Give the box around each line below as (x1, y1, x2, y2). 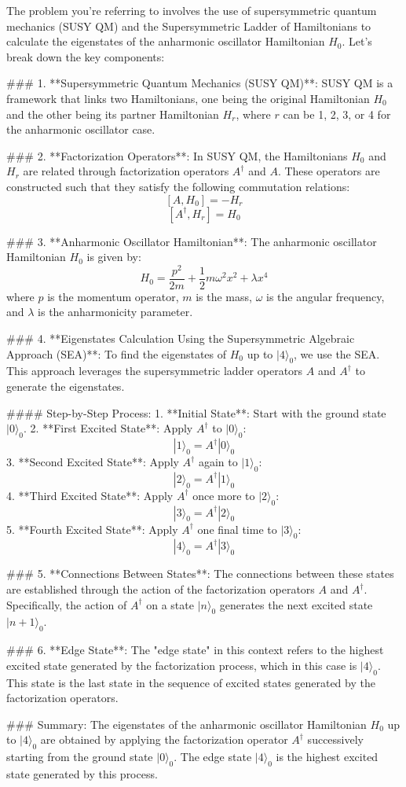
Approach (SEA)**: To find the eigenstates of (6, 345, 227, 362)
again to (198, 454, 238, 470)
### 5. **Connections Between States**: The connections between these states (6, 565, 394, 582)
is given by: (86, 248, 141, 265)
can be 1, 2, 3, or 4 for (283, 105, 391, 122)
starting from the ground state (6, 748, 153, 765)
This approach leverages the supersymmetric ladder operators (6, 362, 303, 379)
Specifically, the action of (6, 596, 127, 612)
